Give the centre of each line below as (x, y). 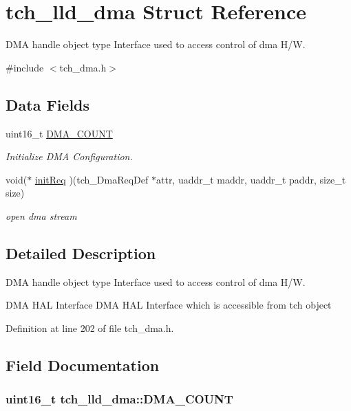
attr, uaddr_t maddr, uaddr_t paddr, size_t (251, 179)
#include (25, 67)
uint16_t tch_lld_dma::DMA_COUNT (119, 399)
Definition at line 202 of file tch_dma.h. (90, 327)
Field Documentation (83, 365)
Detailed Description (81, 253)
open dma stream (41, 215)
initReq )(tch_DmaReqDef (92, 179)
